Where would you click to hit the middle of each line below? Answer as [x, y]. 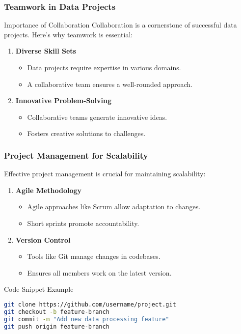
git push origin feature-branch [57, 326]
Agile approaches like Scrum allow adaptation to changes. [114, 207]
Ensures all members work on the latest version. [99, 272]
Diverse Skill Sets [46, 51]
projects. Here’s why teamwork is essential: [68, 34]
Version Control [43, 239]
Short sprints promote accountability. [83, 223]
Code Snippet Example [39, 289]
